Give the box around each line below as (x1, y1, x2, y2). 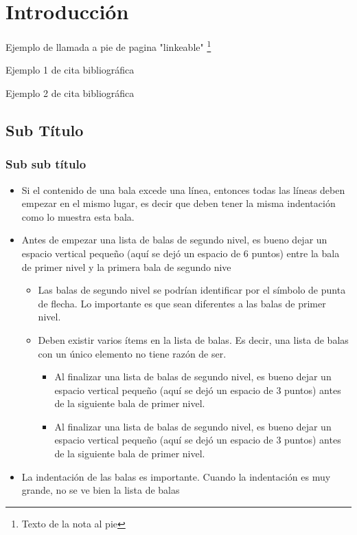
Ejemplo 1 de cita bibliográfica (5, 63, 135, 77)
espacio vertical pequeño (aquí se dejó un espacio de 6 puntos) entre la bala (21, 245, 340, 260)
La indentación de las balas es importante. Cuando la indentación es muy (21, 469, 331, 483)
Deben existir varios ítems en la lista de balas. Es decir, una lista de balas (38, 332, 349, 347)
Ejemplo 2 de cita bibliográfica (5, 85, 135, 100)
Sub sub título (5, 155, 87, 173)
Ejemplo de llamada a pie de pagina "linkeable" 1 (5, 38, 211, 54)
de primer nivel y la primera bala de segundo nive (21, 259, 231, 274)
